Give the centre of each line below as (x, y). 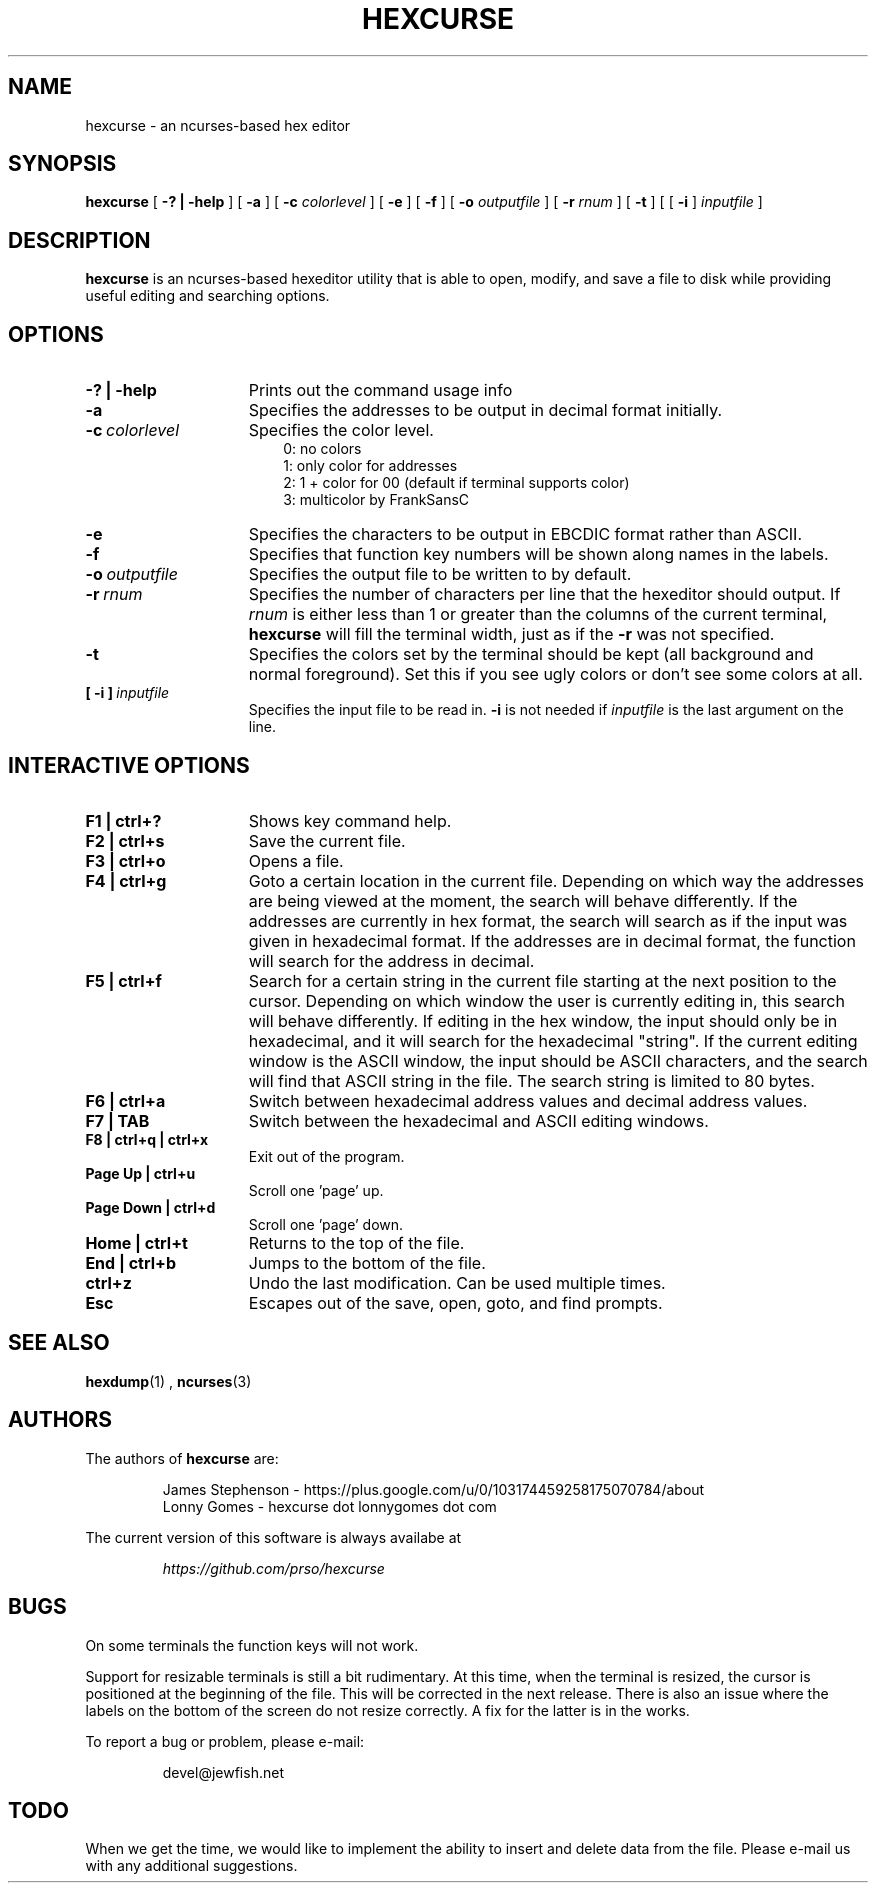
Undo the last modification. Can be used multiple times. (457, 1282)
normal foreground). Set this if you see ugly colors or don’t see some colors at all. (555, 674)
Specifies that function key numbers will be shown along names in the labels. (538, 554)
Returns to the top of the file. (356, 1242)
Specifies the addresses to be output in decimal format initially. (485, 410)
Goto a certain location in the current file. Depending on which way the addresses (556, 880)
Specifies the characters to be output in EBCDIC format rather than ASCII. (525, 534)
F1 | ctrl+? (123, 820)
